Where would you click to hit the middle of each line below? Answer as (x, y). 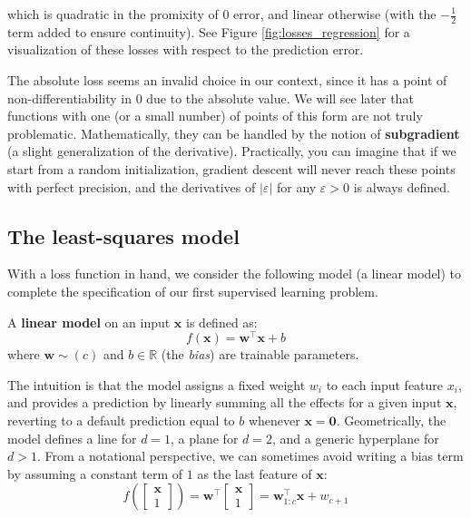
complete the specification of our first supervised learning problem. (193, 291)
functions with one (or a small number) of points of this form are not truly (215, 116)
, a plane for (205, 438)
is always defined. (402, 186)
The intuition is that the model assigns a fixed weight (157, 384)
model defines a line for (72, 438)
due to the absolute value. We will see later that (280, 98)
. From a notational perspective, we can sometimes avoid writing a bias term (250, 456)
